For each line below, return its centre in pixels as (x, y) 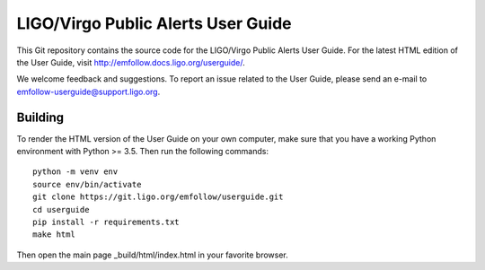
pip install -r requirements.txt (106, 222)
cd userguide (61, 209)
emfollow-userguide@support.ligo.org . (88, 91)
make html (54, 235)
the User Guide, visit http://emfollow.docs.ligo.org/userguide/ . (131, 62)
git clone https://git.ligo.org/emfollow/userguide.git (158, 197)
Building (40, 117)
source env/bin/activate (87, 184)
